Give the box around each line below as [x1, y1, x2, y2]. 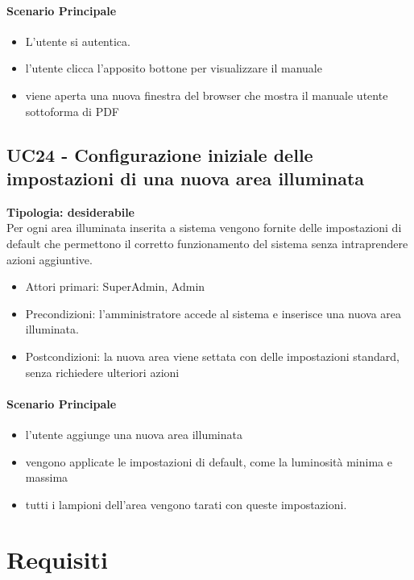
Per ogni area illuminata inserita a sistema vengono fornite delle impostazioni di [6, 219, 402, 236]
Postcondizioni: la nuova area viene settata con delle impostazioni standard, [25, 347, 400, 364]
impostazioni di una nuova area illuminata [6, 165, 365, 190]
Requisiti [6, 543, 108, 576]
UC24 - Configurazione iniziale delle [6, 142, 313, 167]
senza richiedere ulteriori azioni [25, 363, 180, 380]
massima [25, 469, 68, 486]
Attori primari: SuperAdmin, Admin [25, 278, 205, 295]
